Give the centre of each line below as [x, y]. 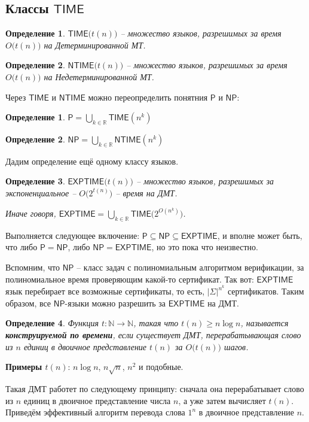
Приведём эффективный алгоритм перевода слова [95, 412]
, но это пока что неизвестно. [205, 247]
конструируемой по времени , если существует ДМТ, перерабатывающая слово [153, 334]
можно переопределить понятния [148, 97]
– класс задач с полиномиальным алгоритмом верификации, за [190, 267]
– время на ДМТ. [146, 192]
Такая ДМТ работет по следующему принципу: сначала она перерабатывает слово [155, 388]
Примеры [24, 367]
